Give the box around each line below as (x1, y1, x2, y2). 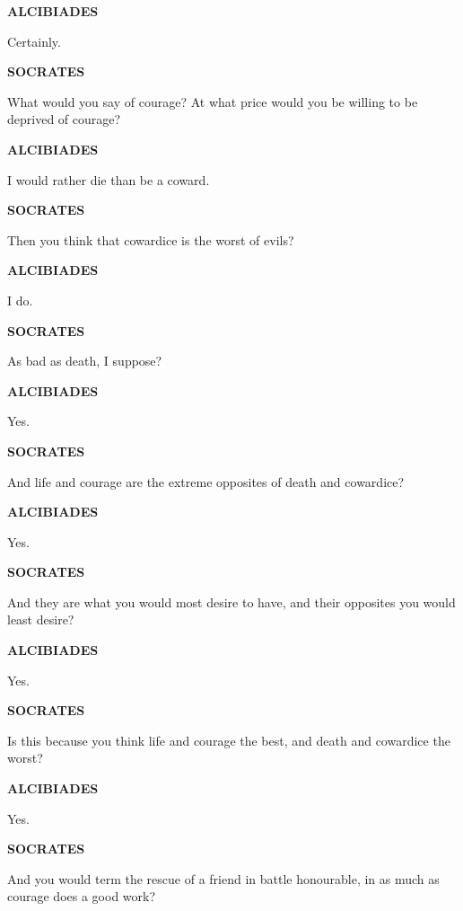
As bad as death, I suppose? (7, 351, 162, 370)
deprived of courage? (7, 110, 121, 128)
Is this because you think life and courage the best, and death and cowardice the (7, 730, 450, 749)
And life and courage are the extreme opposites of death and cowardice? (7, 472, 405, 491)
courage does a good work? (7, 887, 156, 906)
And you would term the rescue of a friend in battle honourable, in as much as (7, 869, 440, 888)
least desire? (7, 610, 74, 629)
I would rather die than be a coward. (7, 170, 210, 189)
